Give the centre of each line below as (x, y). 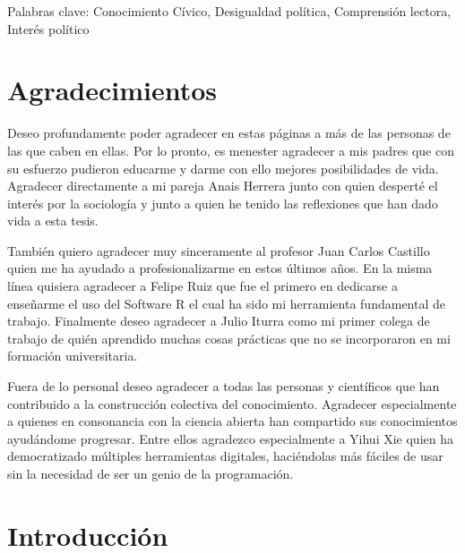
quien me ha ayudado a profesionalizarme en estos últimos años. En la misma (220, 268)
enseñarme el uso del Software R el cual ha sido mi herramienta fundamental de (226, 303)
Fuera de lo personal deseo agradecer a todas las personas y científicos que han (224, 386)
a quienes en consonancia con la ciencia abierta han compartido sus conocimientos (232, 421)
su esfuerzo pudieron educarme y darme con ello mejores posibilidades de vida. (223, 168)
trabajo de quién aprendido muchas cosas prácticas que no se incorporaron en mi (229, 338)
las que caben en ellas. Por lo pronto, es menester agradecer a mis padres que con (231, 150)
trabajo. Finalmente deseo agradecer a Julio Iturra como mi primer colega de (219, 321)
